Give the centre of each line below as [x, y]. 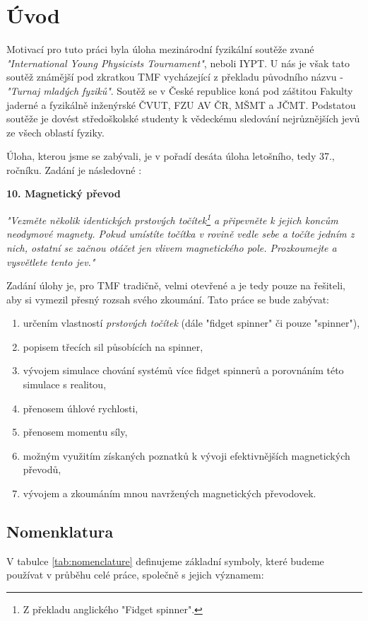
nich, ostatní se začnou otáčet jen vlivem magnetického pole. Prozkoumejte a [172, 247]
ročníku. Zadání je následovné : [74, 169]
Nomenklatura [60, 532]
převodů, [42, 469]
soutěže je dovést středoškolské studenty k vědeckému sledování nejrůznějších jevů [183, 118]
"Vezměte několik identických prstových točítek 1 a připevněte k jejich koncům [172, 219]
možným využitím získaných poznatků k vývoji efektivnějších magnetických [186, 455]
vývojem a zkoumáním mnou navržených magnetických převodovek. [170, 493]
